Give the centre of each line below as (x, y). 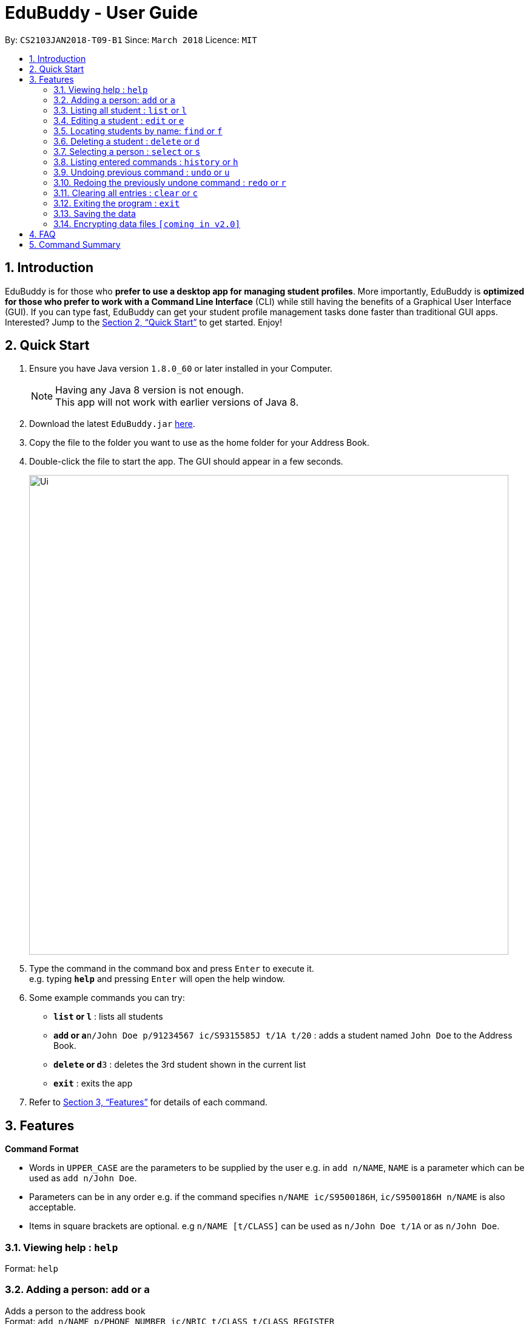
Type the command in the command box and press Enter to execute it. (172, 969)
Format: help (32, 1269)
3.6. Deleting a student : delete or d (126, 141)
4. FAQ (42, 234)
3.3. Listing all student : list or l (120, 110)
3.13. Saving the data (95, 213)
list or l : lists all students (108, 1017)
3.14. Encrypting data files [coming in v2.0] (147, 224)
